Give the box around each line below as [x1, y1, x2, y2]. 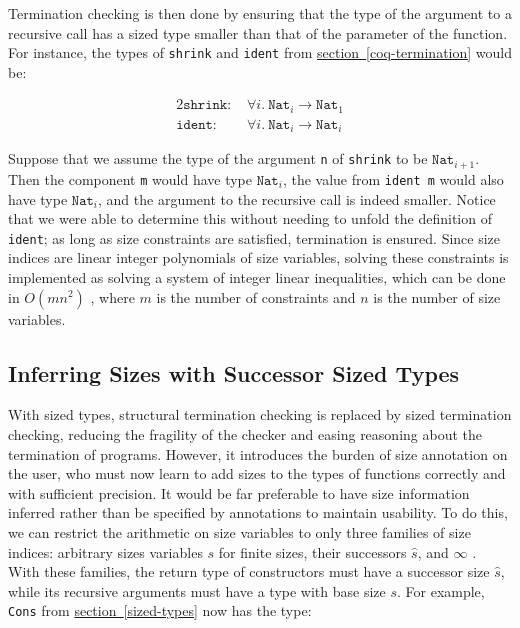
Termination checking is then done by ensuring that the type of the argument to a [8, 3, 512, 23]
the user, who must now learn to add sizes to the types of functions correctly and [8, 463, 506, 484]
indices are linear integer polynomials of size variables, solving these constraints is [8, 247, 509, 268]
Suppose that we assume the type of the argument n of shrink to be [8, 148, 428, 169]
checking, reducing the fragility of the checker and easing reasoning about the [8, 423, 482, 444]
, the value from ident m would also [282, 168, 504, 189]
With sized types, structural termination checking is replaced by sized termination [8, 404, 512, 425]
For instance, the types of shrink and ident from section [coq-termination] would [8, 42, 513, 63]
